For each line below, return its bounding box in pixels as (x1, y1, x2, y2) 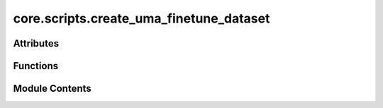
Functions (13, 60, 59, 72)
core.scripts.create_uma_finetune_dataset (13, 11, 270, 26)
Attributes (13, 37, 60, 49)
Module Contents (13, 83, 91, 95)
